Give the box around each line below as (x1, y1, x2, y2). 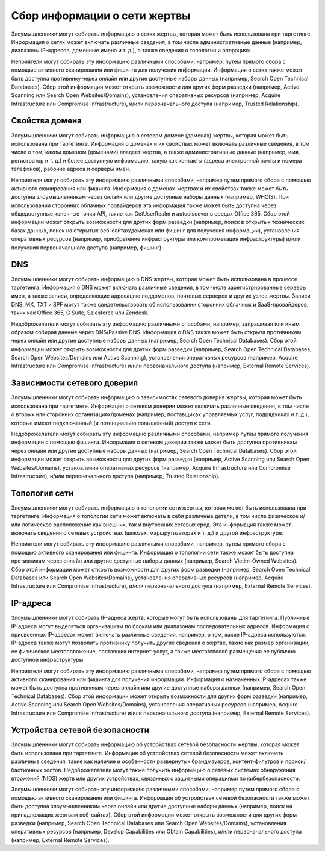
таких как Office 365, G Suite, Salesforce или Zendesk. (11, 309, 149, 316)
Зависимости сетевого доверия (11, 378, 138, 388)
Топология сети (11, 488, 74, 498)
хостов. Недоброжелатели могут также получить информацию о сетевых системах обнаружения (43, 766, 296, 773)
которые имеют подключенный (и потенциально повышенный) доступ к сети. (11, 419, 212, 426)
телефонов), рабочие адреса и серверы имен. (11, 166, 131, 173)
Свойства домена (11, 116, 82, 126)
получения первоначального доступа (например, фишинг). (11, 244, 164, 251)
